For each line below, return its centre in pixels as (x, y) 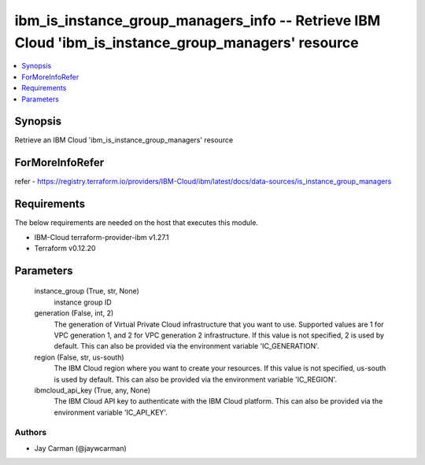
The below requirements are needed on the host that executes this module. (137, 223)
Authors (31, 433)
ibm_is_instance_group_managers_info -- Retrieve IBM (198, 20)
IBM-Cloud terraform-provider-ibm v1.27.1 (102, 237)
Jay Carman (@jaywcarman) (81, 448)
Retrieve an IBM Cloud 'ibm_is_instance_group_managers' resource (124, 140)
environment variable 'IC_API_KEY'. (111, 412)
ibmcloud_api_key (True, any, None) (92, 390)
